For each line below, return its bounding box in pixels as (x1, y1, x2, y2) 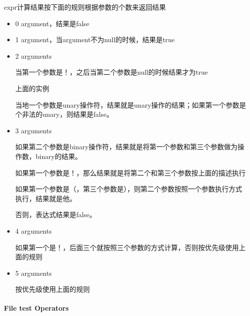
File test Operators (4, 303, 69, 313)
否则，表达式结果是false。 (15, 209, 96, 220)
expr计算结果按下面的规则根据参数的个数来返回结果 (4, 2, 166, 12)
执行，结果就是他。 (15, 193, 76, 203)
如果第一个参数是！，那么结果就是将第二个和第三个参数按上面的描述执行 (15, 167, 246, 177)
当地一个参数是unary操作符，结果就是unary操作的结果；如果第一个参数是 (15, 99, 246, 110)
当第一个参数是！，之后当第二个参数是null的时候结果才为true (15, 67, 208, 77)
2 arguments (15, 50, 52, 61)
